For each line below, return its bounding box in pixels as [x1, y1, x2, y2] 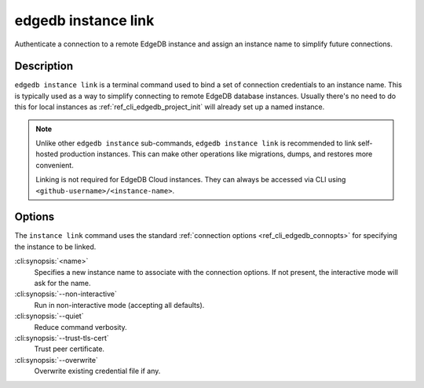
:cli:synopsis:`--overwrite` [14, 355, 98, 364]
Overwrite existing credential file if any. [34, 366, 161, 376]
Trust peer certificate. [34, 344, 105, 353]
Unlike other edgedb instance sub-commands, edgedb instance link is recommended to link [35, 138, 356, 148]
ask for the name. [34, 279, 91, 288]
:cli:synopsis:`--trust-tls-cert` [14, 334, 109, 342]
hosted [35, 149, 59, 159]
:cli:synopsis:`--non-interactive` [14, 289, 117, 298]
